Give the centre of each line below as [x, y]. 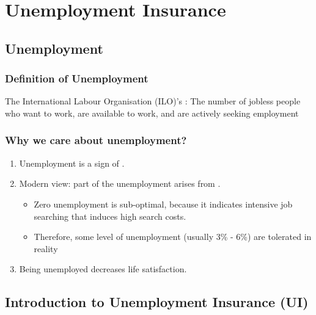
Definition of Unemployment [77, 78]
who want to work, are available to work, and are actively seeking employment [152, 113]
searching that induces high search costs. [110, 216]
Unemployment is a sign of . [72, 163]
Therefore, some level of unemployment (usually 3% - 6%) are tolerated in [173, 237]
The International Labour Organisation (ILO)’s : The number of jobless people [153, 101]
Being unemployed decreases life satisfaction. [103, 269]
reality [46, 248]
